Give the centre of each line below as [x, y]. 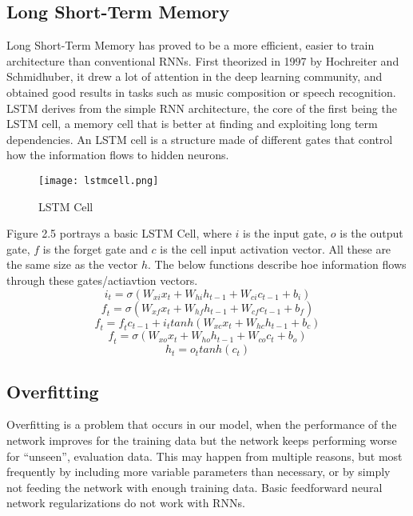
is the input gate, [285, 233]
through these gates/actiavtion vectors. [102, 280]
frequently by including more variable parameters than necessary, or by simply [199, 472]
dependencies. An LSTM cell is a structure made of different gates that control [200, 139]
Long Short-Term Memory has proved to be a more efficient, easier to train [191, 45]
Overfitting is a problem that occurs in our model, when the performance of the [202, 424]
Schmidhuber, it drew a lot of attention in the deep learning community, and [195, 76]
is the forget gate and [95, 248]
